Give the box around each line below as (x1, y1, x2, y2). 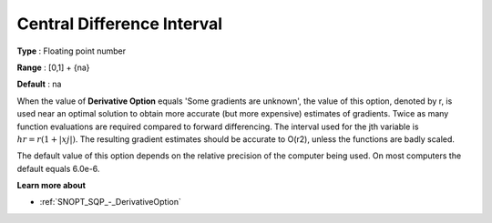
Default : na (16, 78, 62, 90)
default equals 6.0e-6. (16, 163, 100, 174)
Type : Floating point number (16, 46, 127, 56)
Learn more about (16, 180, 87, 191)
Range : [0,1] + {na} (16, 62, 90, 73)
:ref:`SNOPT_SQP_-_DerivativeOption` (39, 197, 181, 208)
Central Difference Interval (16, 14, 223, 34)
